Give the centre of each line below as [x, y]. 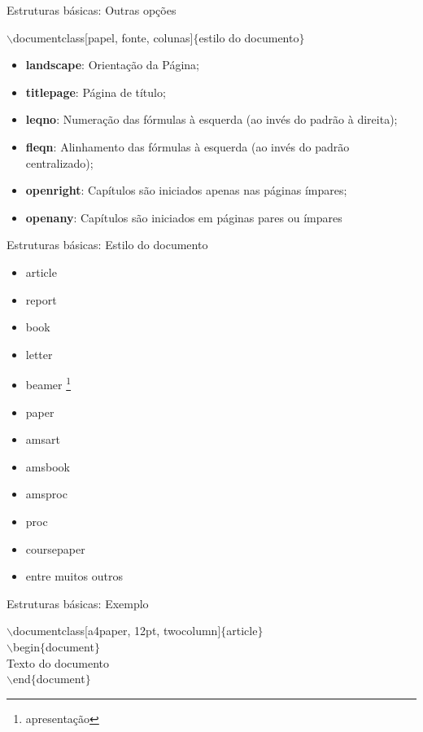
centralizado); [59, 162]
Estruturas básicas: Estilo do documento [107, 245]
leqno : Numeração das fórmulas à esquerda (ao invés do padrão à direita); [211, 119]
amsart [43, 439]
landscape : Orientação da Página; [113, 65]
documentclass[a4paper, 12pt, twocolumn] [117, 631]
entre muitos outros [74, 576]
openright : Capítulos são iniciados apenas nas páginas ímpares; [186, 190]
